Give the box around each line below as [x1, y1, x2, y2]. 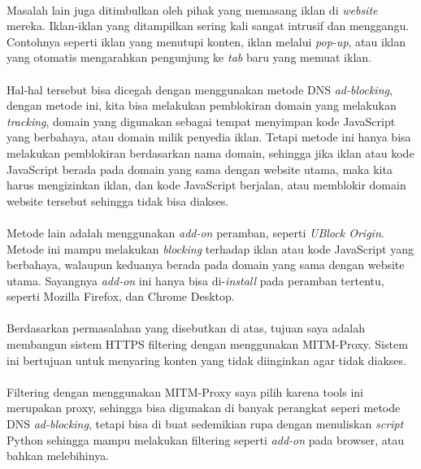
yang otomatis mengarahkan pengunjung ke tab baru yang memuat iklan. [7, 49, 371, 66]
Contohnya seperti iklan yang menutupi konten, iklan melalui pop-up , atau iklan [7, 33, 406, 50]
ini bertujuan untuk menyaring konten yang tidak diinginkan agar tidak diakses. [7, 351, 406, 368]
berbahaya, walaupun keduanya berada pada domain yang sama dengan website [7, 256, 405, 273]
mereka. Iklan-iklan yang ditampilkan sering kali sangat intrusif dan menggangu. [7, 17, 410, 34]
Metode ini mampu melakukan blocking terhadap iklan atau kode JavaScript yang [7, 240, 414, 257]
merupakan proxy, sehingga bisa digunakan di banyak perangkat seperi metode [7, 399, 401, 416]
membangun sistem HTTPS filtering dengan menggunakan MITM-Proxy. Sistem [7, 336, 408, 353]
